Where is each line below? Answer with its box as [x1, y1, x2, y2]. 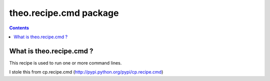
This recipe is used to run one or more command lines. [9, 60, 122, 66]
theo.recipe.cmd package [9, 7, 119, 18]
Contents [9, 25, 29, 31]
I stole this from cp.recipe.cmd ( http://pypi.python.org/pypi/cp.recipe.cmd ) [9, 69, 163, 75]
